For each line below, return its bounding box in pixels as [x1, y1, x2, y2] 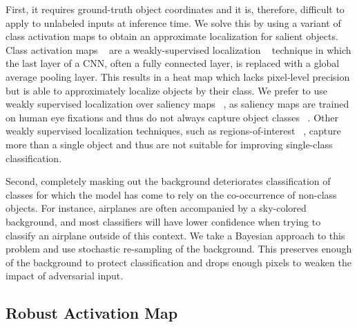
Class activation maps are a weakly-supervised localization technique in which [6, 42, 351, 57]
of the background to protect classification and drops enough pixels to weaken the [6, 255, 351, 269]
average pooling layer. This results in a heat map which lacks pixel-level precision [6, 69, 350, 83]
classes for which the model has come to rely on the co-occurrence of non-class [6, 187, 337, 201]
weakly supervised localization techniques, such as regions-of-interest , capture [6, 123, 341, 138]
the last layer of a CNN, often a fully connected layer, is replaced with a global [6, 56, 340, 70]
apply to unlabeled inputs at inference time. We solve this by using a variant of [6, 15, 341, 30]
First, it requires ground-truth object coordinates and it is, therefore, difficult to [6, 2, 345, 16]
